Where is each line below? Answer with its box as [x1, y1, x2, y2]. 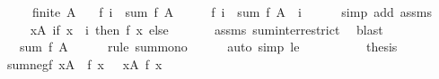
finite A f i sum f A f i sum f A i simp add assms [31, 3, 432, 20]
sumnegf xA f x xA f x [6, 54, 162, 73]
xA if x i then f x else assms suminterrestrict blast [30, 20, 383, 38]
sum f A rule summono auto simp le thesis [19, 37, 398, 56]
